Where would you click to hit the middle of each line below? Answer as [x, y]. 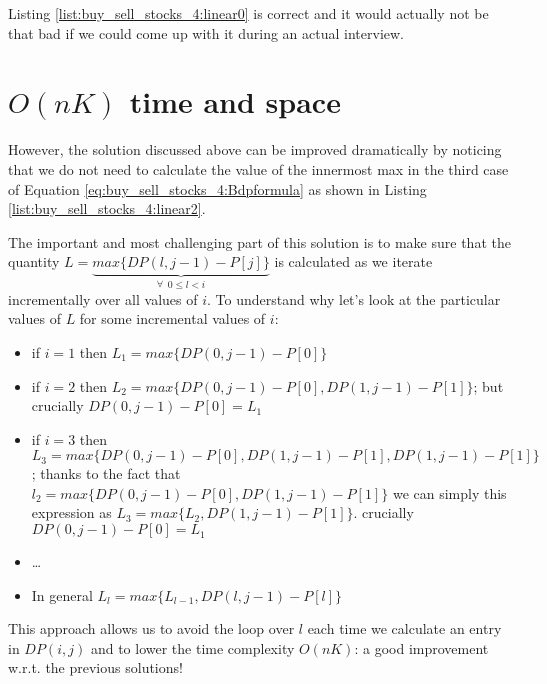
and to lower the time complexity [192, 647]
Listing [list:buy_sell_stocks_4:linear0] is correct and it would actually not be [248, 13]
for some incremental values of [172, 318]
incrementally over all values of [103, 298]
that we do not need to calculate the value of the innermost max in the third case [258, 168]
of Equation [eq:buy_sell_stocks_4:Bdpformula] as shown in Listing [217, 188]
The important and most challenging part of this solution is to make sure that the [259, 241]
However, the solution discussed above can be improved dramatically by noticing [255, 149]
